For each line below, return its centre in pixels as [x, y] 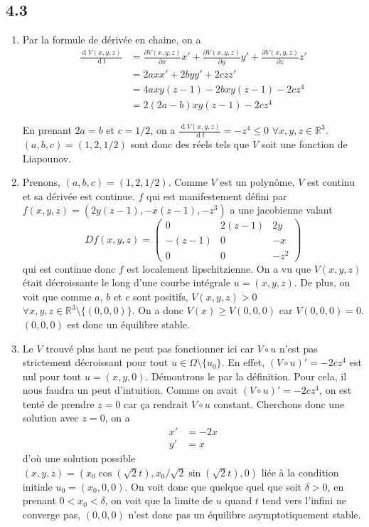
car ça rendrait [156, 403]
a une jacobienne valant [281, 210]
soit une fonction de [304, 144]
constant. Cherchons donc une [279, 403]
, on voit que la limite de [159, 500]
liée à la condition [300, 472]
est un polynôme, [257, 182]
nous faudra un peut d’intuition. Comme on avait [130, 390]
